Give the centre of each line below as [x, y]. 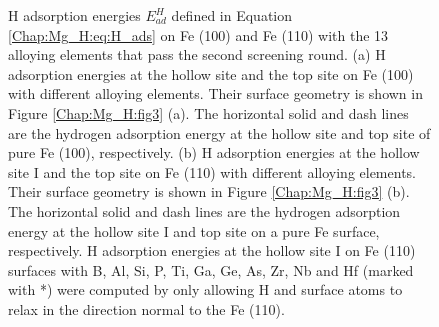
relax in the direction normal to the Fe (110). [146, 308]
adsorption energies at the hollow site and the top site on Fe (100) [211, 73]
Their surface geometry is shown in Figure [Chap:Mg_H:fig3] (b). [209, 191]
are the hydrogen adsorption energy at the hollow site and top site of [219, 132]
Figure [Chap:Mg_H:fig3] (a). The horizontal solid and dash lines [208, 112]
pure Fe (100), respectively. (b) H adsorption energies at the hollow [214, 152]
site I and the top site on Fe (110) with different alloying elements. [212, 171]
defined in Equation [231, 15]
